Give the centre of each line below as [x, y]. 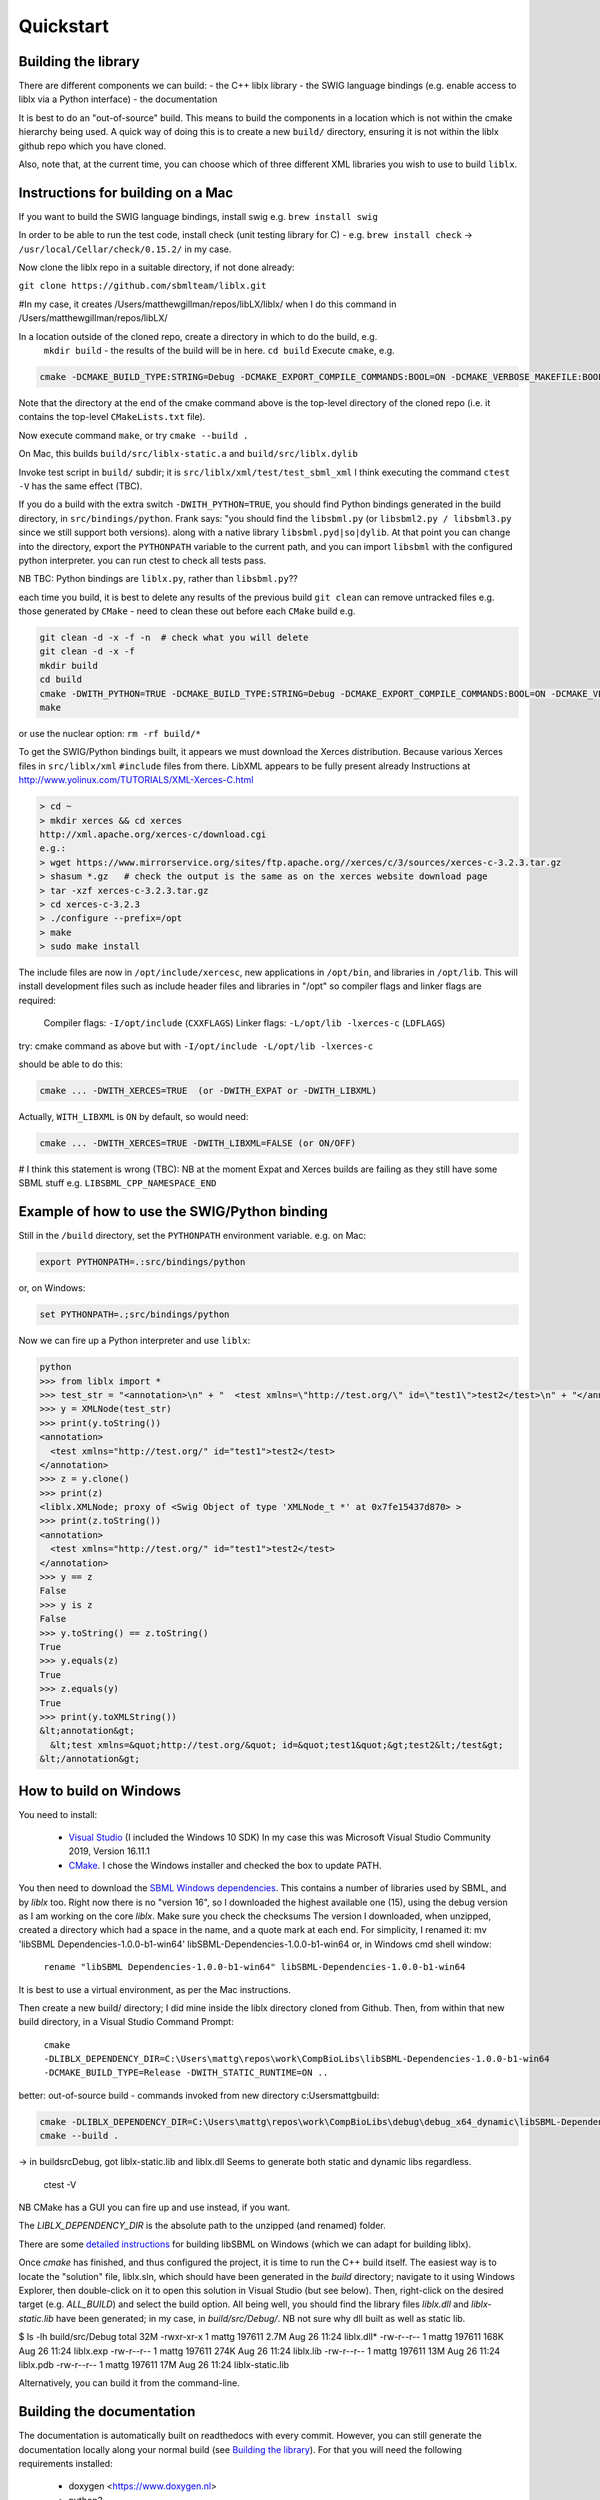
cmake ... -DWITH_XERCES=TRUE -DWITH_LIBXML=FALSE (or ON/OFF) [198, 1143]
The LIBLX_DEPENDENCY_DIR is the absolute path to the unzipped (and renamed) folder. [202, 2226]
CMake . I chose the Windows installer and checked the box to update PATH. [225, 1865]
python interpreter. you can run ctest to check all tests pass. [142, 560]
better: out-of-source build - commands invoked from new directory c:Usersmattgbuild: [199, 2095]
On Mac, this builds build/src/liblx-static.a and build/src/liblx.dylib [188, 454]
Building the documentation [107, 2411]
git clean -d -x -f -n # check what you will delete [174, 638]
